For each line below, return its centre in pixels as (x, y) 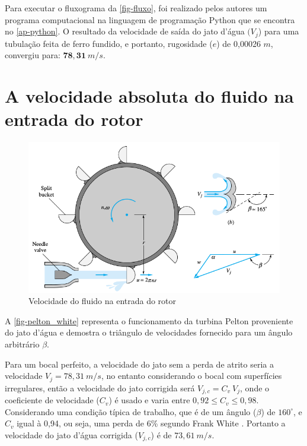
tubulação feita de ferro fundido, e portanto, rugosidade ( (109, 43)
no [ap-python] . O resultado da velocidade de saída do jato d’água (125, 31)
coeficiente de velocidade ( (52, 400)
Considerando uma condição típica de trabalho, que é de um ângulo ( (131, 411)
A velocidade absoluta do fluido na (149, 96)
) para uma (279, 31)
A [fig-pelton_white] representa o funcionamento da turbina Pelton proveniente (149, 320)
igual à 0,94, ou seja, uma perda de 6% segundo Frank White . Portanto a (151, 423)
